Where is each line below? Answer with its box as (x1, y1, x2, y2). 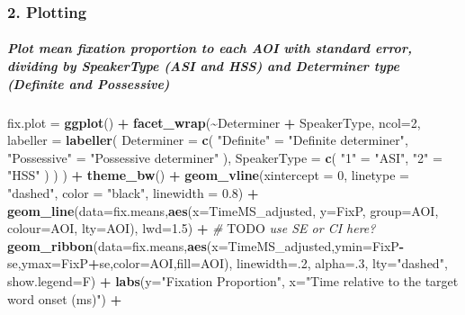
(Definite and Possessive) (7, 74, 170, 93)
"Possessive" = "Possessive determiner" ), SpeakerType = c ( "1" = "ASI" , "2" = (7, 148, 443, 166)
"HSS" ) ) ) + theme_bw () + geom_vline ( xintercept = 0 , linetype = (7, 166, 409, 184)
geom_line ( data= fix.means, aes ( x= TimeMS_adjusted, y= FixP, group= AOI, (7, 201, 439, 220)
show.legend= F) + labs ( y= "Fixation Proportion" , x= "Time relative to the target (7, 271, 459, 290)
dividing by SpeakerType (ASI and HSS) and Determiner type (7, 57, 399, 76)
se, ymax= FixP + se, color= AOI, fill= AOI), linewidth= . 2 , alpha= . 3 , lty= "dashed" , (7, 254, 448, 273)
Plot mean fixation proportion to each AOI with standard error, (7, 39, 412, 58)
